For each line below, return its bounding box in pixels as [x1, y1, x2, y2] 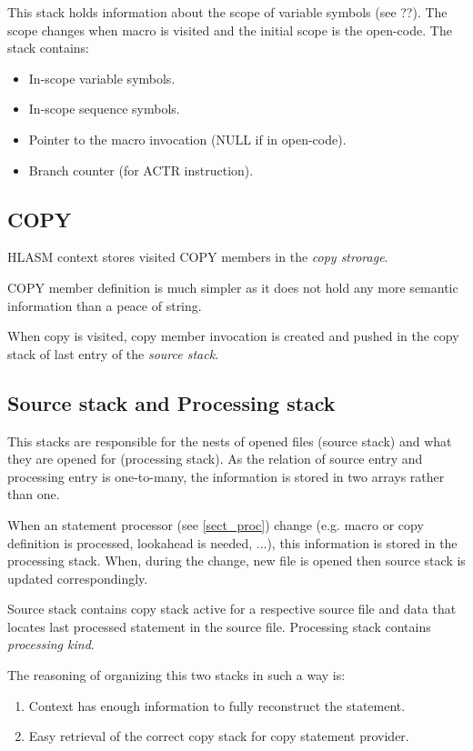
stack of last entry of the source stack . [7, 344, 219, 363]
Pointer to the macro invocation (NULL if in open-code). [28, 129, 347, 148]
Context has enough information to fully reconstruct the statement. [28, 696, 406, 715]
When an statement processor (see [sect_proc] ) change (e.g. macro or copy [7, 515, 424, 534]
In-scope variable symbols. [28, 68, 176, 87]
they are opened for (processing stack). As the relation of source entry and [7, 449, 423, 468]
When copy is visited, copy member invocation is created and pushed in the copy [7, 326, 459, 345]
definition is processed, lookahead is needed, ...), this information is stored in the [7, 533, 458, 552]
